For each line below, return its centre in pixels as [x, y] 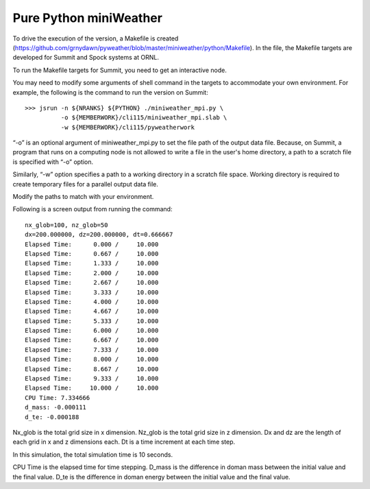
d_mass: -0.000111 [56, 407]
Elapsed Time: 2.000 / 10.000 [92, 273]
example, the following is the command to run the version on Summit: [110, 92]
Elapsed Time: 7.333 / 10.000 [92, 349]
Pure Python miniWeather [87, 18]
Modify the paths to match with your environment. [83, 197]
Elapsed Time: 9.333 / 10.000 [92, 379]
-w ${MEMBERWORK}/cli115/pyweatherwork [128, 127]
